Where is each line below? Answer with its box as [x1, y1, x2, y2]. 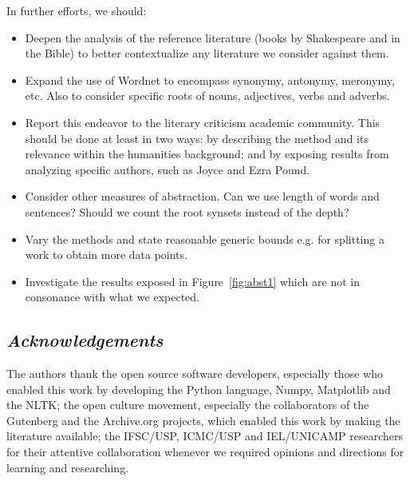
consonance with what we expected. [25, 288, 200, 305]
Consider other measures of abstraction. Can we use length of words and [25, 188, 380, 205]
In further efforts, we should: [6, 2, 147, 18]
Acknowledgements [6, 328, 164, 352]
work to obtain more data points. [25, 246, 187, 263]
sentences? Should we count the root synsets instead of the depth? [25, 203, 349, 220]
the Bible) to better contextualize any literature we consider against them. [25, 45, 389, 62]
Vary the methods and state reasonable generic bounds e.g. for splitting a [25, 230, 384, 247]
